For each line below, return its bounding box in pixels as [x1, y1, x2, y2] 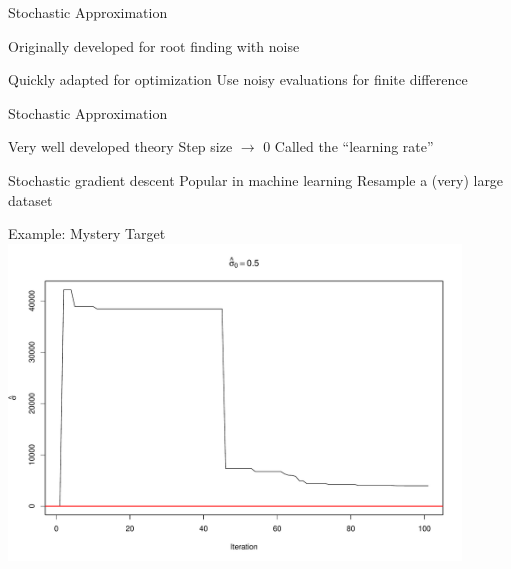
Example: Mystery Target [8, 223, 166, 244]
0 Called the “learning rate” [263, 136, 434, 157]
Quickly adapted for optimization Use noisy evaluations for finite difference [8, 69, 468, 90]
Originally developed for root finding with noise [8, 35, 300, 56]
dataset [8, 189, 53, 210]
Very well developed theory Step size [8, 136, 233, 157]
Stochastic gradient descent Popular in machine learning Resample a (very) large [8, 169, 504, 190]
